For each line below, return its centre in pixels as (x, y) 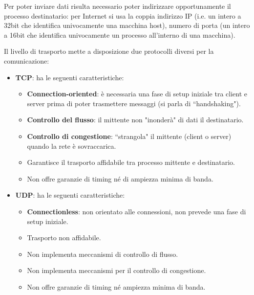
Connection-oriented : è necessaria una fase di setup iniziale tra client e (137, 94)
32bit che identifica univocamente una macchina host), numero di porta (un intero (127, 25)
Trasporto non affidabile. (64, 238)
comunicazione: (27, 60)
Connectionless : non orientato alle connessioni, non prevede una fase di (137, 211)
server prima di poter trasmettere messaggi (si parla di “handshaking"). (134, 103)
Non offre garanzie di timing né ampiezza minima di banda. (116, 286)
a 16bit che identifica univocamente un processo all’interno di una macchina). (120, 34)
